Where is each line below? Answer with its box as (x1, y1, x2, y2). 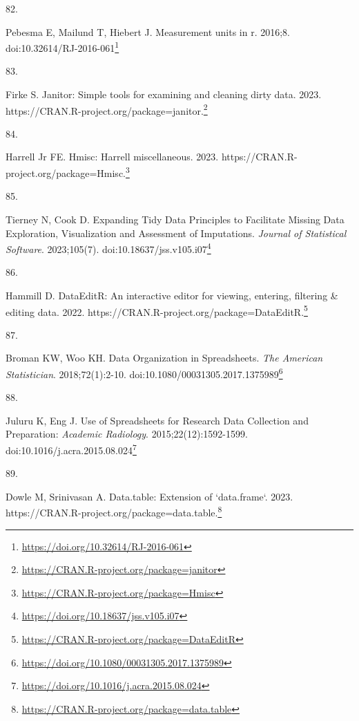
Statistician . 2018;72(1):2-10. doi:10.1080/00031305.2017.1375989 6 (6, 364, 283, 381)
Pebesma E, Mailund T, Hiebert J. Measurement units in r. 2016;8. (6, 24, 291, 39)
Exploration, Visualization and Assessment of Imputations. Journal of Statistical (6, 225, 347, 240)
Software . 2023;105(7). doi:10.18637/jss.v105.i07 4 (6, 240, 211, 256)
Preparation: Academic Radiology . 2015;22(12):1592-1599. (6, 427, 248, 441)
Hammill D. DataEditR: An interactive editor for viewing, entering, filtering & (6, 288, 338, 302)
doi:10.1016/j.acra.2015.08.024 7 (6, 441, 137, 457)
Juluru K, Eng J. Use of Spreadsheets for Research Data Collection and (6, 413, 309, 427)
